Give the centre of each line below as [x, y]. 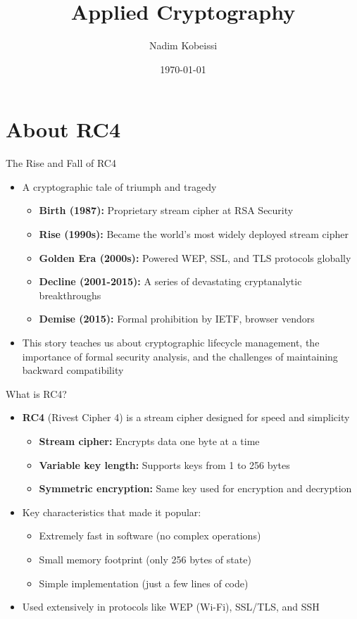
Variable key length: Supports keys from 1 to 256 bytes [164, 464]
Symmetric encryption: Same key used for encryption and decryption [195, 488]
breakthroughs [70, 295]
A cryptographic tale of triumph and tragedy [119, 186]
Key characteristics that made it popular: [112, 512]
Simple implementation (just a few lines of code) [144, 583]
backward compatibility [73, 370]
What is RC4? [36, 393]
